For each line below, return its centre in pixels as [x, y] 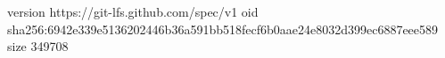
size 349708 [38, 46]
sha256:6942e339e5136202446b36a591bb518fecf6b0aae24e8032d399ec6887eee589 [223, 29]
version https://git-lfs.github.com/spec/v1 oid [133, 11]
